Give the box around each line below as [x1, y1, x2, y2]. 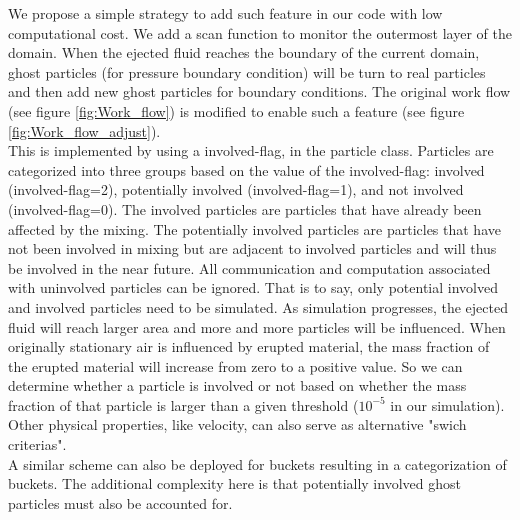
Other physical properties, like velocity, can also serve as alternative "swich [8, 414, 467, 435]
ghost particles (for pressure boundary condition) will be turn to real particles [8, 61, 486, 82]
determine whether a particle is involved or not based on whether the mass [8, 375, 467, 396]
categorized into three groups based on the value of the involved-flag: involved [8, 159, 485, 180]
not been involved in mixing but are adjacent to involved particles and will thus [8, 238, 497, 259]
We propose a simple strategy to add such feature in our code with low [8, 3, 443, 23]
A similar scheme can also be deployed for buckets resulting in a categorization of [8, 453, 507, 474]
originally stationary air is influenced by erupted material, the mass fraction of [8, 336, 490, 357]
